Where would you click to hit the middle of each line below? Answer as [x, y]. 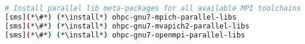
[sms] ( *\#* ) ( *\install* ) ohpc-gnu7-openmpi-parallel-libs [125, 35]
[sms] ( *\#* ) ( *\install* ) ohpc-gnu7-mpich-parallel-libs [121, 17]
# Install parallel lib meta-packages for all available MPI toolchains [153, 8]
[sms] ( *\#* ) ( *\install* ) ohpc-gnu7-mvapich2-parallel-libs [127, 26]
